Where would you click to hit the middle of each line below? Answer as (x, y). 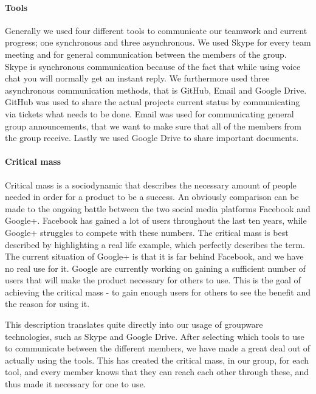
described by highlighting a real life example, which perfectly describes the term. (155, 244)
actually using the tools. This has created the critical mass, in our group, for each (157, 360)
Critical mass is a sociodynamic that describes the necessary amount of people (151, 185)
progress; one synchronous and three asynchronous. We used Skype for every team (158, 42)
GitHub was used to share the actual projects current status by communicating (153, 102)
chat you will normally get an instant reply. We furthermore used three (137, 78)
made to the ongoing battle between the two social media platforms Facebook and (158, 208)
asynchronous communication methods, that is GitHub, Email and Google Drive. (156, 90)
